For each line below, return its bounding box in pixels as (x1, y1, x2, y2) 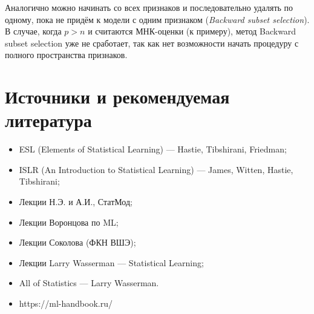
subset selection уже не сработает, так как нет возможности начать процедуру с (5, 36, 299, 49)
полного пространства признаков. (5, 48, 128, 61)
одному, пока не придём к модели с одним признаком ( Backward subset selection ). (5, 13, 310, 25)
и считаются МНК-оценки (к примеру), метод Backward (88, 25, 296, 38)
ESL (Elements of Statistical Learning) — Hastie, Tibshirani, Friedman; (19, 143, 287, 155)
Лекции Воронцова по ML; (19, 215, 119, 228)
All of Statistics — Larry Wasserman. (19, 276, 159, 289)
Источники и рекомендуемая (5, 84, 230, 109)
